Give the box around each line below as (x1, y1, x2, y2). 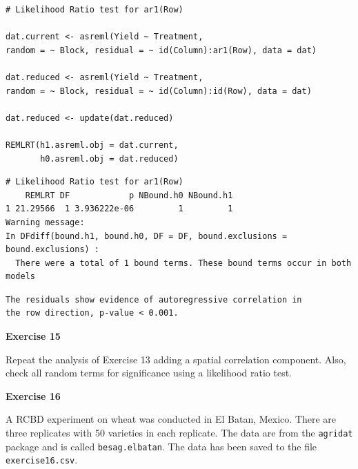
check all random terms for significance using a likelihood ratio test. (6, 365, 292, 380)
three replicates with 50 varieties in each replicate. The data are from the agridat (6, 425, 353, 440)
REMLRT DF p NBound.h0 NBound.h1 (25, 190, 233, 200)
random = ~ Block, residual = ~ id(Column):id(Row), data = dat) (6, 86, 312, 96)
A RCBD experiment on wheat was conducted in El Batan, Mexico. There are (6, 412, 337, 426)
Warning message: (6, 217, 85, 227)
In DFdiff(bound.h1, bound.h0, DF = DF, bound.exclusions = (6, 231, 288, 241)
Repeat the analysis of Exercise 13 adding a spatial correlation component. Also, (6, 352, 346, 366)
